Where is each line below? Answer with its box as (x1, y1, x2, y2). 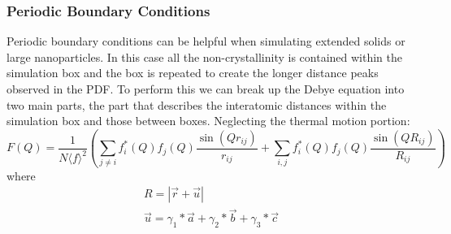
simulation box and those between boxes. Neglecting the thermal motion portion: (7, 112, 410, 129)
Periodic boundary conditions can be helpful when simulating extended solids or (7, 32, 405, 50)
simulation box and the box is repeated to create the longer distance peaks (7, 64, 379, 81)
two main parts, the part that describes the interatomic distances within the (7, 96, 387, 113)
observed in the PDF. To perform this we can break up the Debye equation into (7, 80, 405, 97)
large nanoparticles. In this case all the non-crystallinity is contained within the (7, 48, 403, 65)
